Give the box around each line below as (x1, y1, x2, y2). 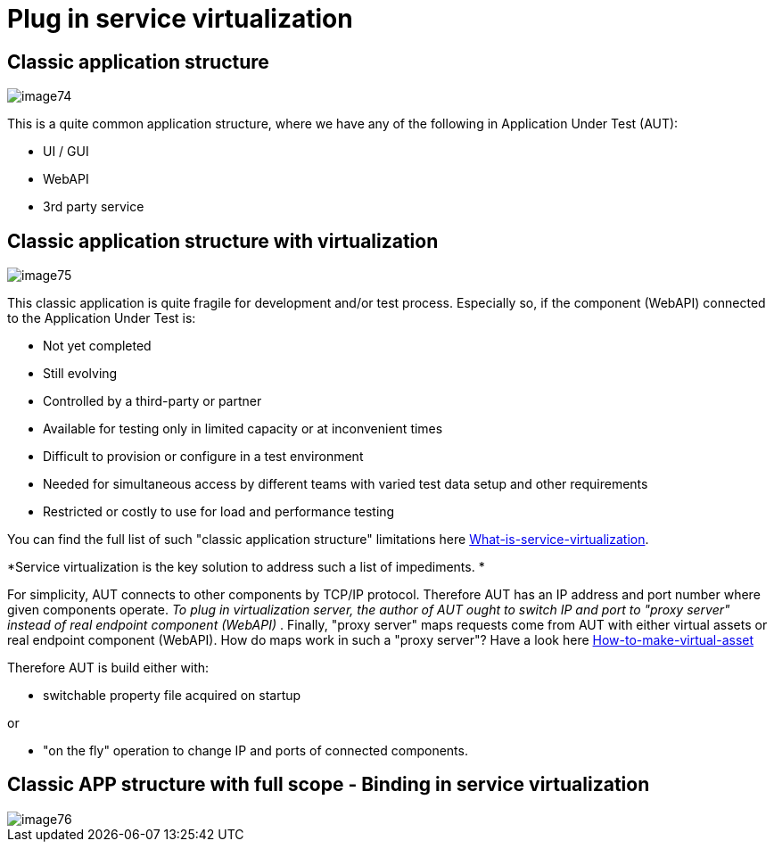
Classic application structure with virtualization (7, 229, 439, 252)
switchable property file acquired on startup (43, 688, 301, 704)
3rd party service (43, 199, 144, 215)
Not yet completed (43, 338, 152, 354)
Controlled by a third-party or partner (43, 393, 262, 409)
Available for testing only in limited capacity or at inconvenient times (43, 421, 443, 437)
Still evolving (43, 366, 118, 382)
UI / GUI (43, 144, 89, 160)
